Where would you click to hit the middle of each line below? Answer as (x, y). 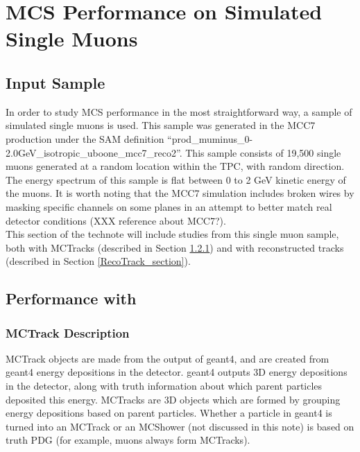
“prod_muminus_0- (210, 138)
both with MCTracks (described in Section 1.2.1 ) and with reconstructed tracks (175, 247)
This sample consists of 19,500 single (263, 152)
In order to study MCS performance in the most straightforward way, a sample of (179, 111)
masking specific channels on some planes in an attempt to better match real (169, 206)
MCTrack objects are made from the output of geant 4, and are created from (168, 358)
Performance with (71, 298)
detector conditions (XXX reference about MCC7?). (116, 220)
